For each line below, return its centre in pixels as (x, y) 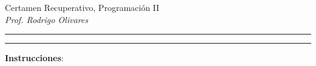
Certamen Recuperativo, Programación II (82, 7)
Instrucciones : (34, 58)
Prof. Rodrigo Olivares (46, 19)
